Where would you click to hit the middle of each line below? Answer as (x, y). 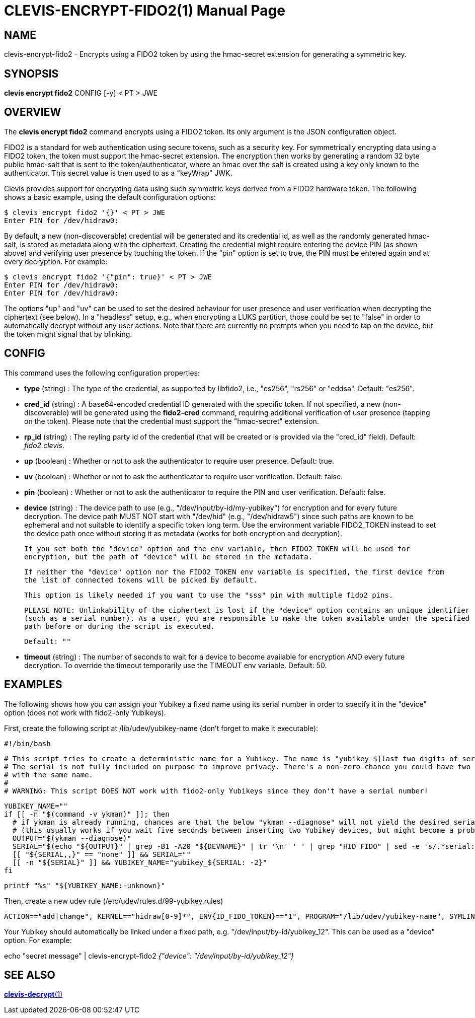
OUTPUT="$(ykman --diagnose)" (72, 838)
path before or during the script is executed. (120, 626)
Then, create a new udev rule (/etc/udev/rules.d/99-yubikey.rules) (114, 901)
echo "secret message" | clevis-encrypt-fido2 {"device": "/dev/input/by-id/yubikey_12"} (149, 956)
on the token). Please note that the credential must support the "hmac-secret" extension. (172, 421)
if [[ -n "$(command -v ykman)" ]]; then (87, 814)
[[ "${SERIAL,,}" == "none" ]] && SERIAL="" (101, 854)
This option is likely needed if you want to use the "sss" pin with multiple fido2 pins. (209, 595)
